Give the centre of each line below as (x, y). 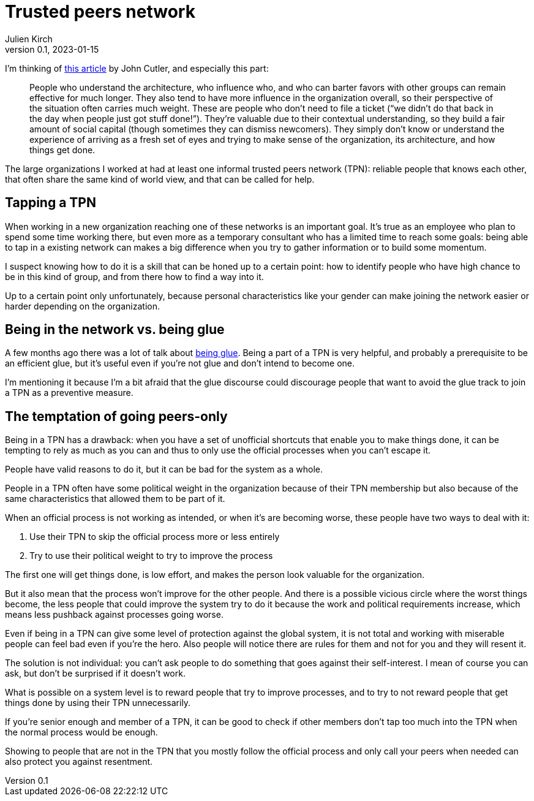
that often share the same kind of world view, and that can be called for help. (160, 179)
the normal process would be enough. (81, 732)
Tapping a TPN (51, 203)
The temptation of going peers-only (116, 416)
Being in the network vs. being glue (115, 330)
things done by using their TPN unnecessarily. (98, 703)
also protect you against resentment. (79, 762)
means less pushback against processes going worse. (114, 615)
